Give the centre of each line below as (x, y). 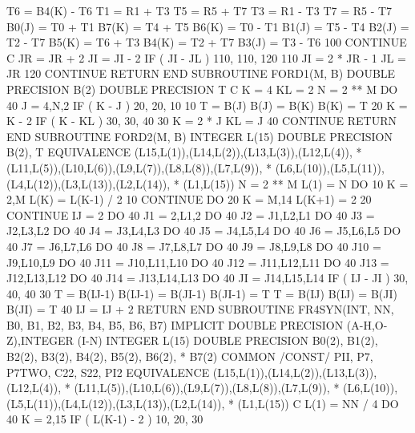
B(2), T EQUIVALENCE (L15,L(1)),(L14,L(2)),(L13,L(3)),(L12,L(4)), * (184, 152)
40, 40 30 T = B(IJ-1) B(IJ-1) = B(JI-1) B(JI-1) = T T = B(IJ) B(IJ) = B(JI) (202, 293)
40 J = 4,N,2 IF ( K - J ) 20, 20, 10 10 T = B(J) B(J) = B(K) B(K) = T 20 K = (207, 105)
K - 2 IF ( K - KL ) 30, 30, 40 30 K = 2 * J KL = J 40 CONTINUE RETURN (202, 121)
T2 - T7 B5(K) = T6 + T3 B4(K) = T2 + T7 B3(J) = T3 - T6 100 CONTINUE (207, 42)
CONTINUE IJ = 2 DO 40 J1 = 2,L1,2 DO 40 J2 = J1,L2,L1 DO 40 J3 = (191, 214)
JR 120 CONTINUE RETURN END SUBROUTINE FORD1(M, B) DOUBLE (201, 73)
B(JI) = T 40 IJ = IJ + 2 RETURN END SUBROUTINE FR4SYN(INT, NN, (200, 309)
